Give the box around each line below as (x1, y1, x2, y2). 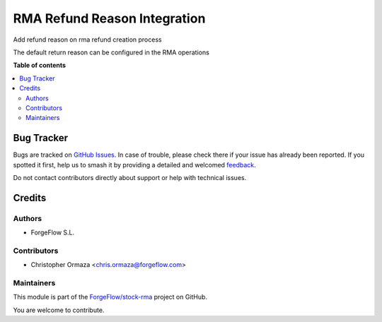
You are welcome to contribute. (13, 306, 105, 314)
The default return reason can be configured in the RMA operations (13, 48, 210, 56)
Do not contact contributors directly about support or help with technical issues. (13, 173, 247, 181)
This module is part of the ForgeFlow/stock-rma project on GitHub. (13, 293, 208, 302)
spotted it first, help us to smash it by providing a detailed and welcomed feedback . (13, 160, 256, 169)
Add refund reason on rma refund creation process (13, 35, 162, 44)
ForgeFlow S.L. (30, 228, 75, 237)
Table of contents (13, 61, 66, 70)
